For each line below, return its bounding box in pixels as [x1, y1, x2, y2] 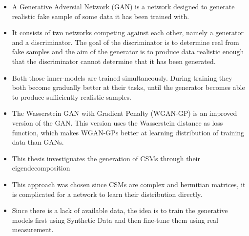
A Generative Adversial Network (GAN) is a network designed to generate [12, 1, 235, 11]
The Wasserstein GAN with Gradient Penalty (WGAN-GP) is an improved [12, 108, 237, 118]
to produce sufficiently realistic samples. [12, 91, 131, 102]
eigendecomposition [12, 163, 70, 173]
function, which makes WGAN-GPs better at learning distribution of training [12, 127, 245, 137]
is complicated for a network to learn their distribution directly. [12, 189, 203, 199]
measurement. [12, 224, 54, 235]
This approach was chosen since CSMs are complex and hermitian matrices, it [12, 179, 246, 189]
